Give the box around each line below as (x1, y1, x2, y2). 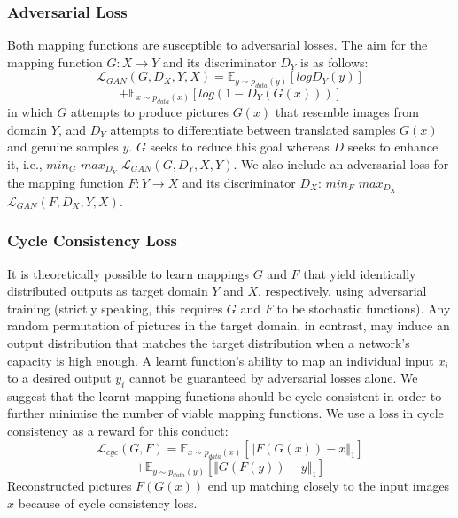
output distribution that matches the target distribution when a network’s (7, 333, 410, 352)
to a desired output (7, 368, 112, 387)
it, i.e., (7, 155, 43, 173)
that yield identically (303, 264, 416, 282)
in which (7, 103, 53, 121)
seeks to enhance (347, 137, 439, 156)
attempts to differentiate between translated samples (110, 120, 396, 138)
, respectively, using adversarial (257, 282, 427, 300)
